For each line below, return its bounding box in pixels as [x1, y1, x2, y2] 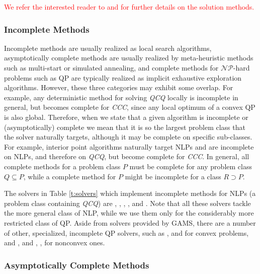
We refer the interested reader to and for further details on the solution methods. [4, 2, 254, 12]
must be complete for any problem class [129, 161, 252, 171]
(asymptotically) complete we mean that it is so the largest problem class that [4, 121, 245, 132]
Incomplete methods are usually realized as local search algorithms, [4, 42, 212, 53]
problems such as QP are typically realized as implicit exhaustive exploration [4, 72, 242, 83]
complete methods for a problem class [4, 161, 121, 171]
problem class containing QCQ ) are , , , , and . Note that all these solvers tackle [4, 197, 251, 208]
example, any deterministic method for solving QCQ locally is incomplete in [4, 92, 238, 102]
